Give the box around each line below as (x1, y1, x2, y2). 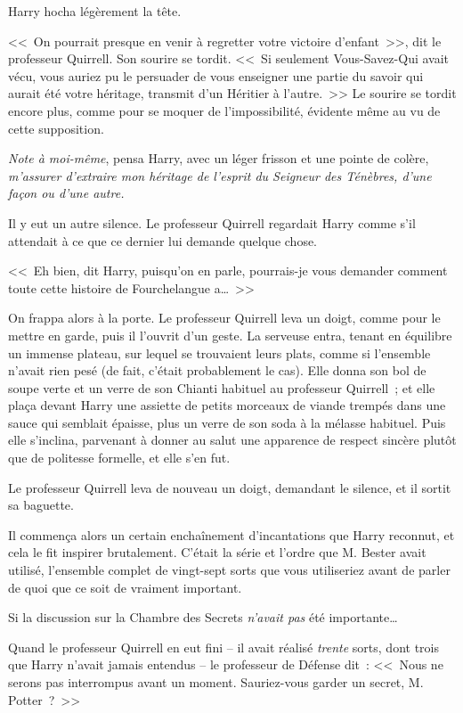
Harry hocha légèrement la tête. (8, 2, 182, 20)
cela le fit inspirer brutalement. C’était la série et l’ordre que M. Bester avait (8, 543, 426, 561)
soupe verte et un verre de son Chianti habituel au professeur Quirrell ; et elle (8, 378, 435, 397)
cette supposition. (8, 119, 104, 137)
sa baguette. (8, 496, 74, 514)
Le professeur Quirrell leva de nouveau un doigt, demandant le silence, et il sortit (8, 478, 451, 496)
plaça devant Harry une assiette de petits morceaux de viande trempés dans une (8, 396, 446, 414)
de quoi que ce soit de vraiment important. (8, 578, 242, 596)
